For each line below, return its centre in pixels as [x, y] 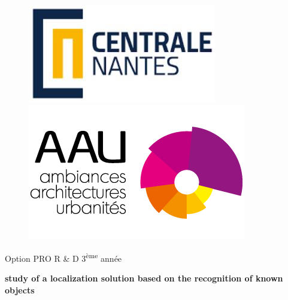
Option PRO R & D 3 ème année [63, 257]
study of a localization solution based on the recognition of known [144, 278]
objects [20, 290]
